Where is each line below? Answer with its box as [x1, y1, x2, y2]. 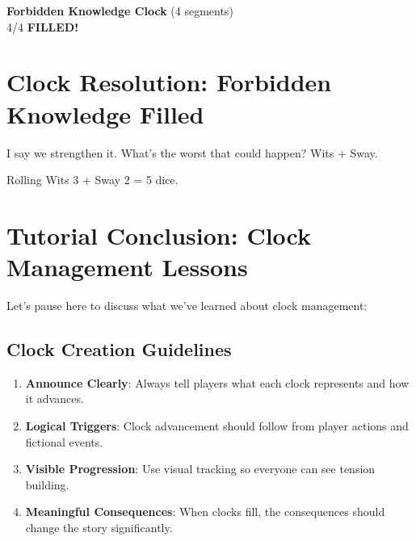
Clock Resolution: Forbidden [6, 65, 332, 99]
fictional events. [25, 433, 103, 450]
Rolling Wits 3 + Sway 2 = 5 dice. [6, 171, 179, 188]
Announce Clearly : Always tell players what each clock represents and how [25, 374, 410, 391]
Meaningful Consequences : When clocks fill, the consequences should [25, 503, 385, 520]
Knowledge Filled [6, 97, 204, 130]
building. [25, 476, 69, 493]
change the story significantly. [25, 518, 173, 535]
